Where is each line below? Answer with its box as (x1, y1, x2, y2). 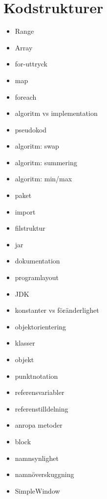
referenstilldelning (15, 403, 68, 413)
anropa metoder (15, 420, 63, 430)
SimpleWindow (15, 485, 60, 496)
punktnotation (15, 370, 58, 381)
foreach (15, 91, 37, 102)
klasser (15, 338, 35, 348)
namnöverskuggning (15, 469, 74, 479)
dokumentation (15, 256, 60, 266)
